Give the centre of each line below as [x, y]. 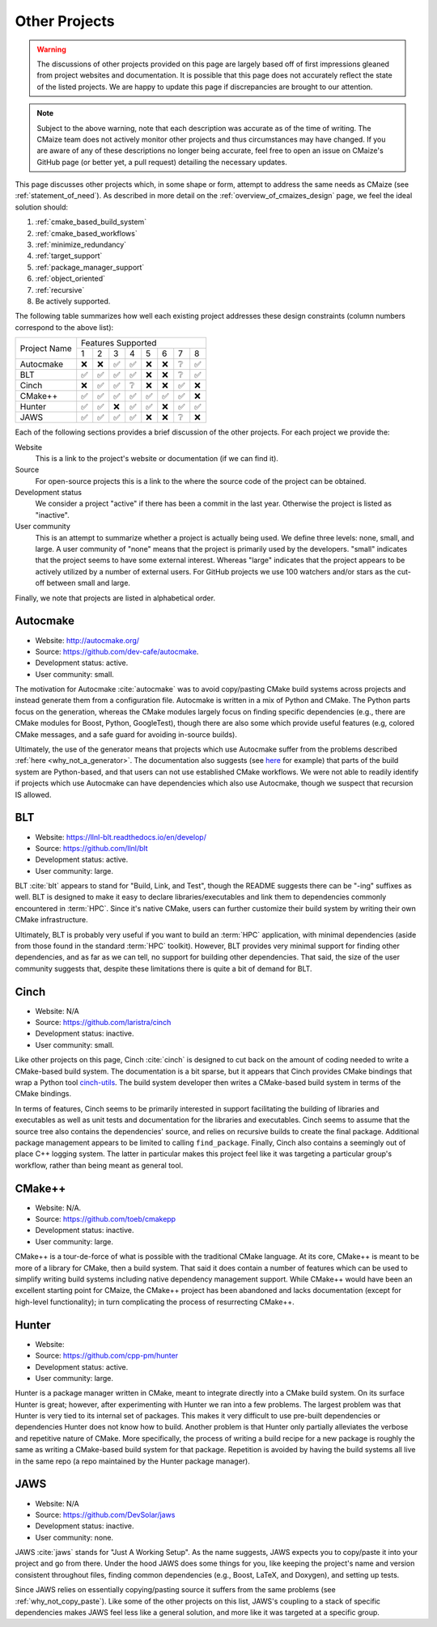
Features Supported [119, 343]
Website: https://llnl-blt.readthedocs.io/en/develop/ [121, 837]
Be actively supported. [73, 301]
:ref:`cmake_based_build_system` [91, 222]
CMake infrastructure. [51, 920]
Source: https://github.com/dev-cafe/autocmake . [117, 651]
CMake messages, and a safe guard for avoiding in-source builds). [126, 734]
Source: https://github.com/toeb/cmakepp [106, 1219]
